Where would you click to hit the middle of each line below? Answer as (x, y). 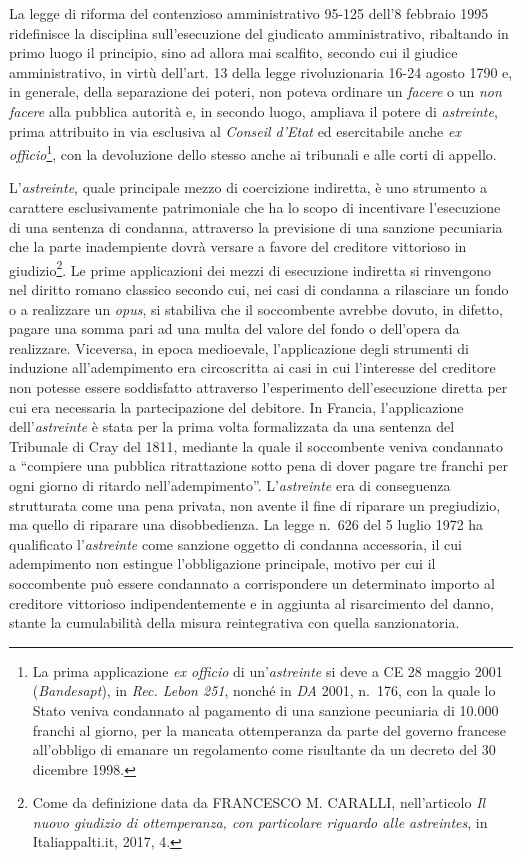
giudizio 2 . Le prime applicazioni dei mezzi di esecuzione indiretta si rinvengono (250, 268)
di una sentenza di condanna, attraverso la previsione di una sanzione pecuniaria (256, 226)
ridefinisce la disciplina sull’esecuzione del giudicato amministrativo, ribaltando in (259, 32)
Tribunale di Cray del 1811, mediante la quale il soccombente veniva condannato (256, 445)
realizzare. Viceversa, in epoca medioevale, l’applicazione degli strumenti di (239, 347)
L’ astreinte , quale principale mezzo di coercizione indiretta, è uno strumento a (248, 187)
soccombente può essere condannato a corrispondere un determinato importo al (252, 582)
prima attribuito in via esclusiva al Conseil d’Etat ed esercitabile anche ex (235, 130)
